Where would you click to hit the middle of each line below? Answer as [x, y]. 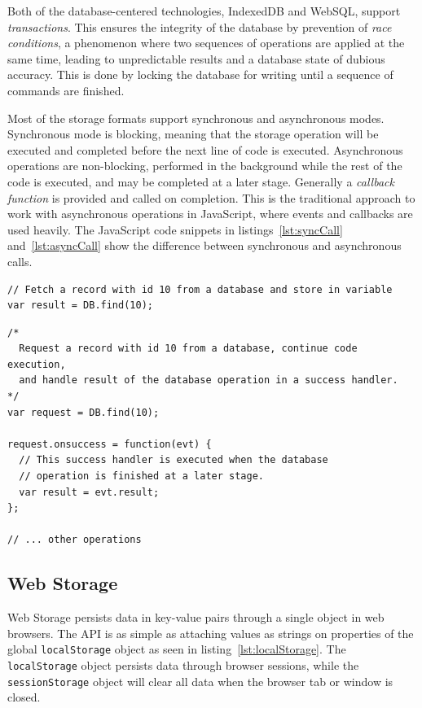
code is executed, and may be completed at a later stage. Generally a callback [201, 181]
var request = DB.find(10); [84, 412]
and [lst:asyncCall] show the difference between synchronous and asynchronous [204, 245]
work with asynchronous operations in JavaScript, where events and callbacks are [210, 214]
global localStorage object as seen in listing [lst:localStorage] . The [177, 649]
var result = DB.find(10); [80, 306]
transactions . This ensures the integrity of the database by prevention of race [200, 26]
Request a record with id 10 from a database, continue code [188, 349]
